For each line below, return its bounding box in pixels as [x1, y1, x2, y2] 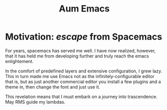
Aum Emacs [59, 3, 110, 14]
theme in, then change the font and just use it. [5, 83, 100, 90]
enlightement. [5, 58, 34, 64]
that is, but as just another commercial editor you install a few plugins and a [5, 78, 161, 84]
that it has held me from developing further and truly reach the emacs [5, 53, 149, 59]
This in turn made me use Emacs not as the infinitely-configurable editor [5, 73, 154, 79]
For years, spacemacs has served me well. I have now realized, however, [5, 47, 156, 53]
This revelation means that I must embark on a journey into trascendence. [5, 93, 158, 99]
